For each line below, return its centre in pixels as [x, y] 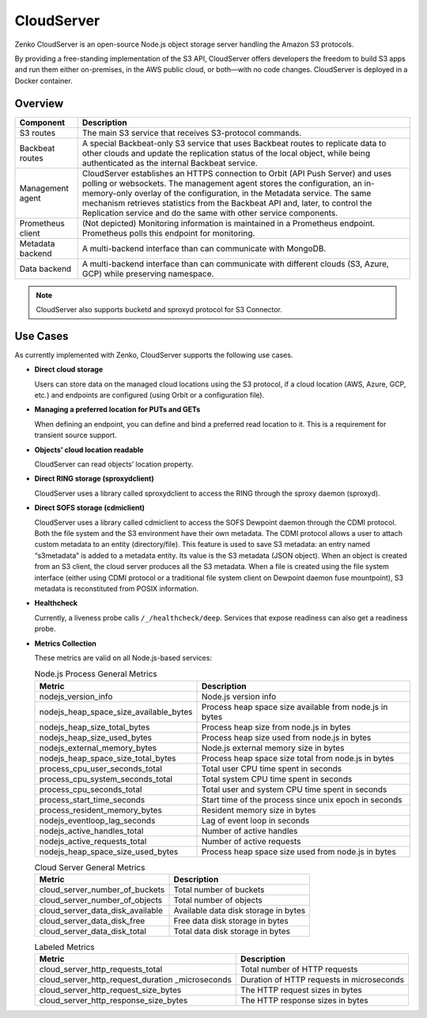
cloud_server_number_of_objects [101, 900]
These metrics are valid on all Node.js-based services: [123, 658]
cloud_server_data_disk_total [93, 931]
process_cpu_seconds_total [91, 789]
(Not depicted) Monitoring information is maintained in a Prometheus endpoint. [229, 223]
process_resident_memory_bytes [100, 810]
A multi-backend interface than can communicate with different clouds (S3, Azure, [235, 263]
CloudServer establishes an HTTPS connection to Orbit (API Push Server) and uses [237, 173]
